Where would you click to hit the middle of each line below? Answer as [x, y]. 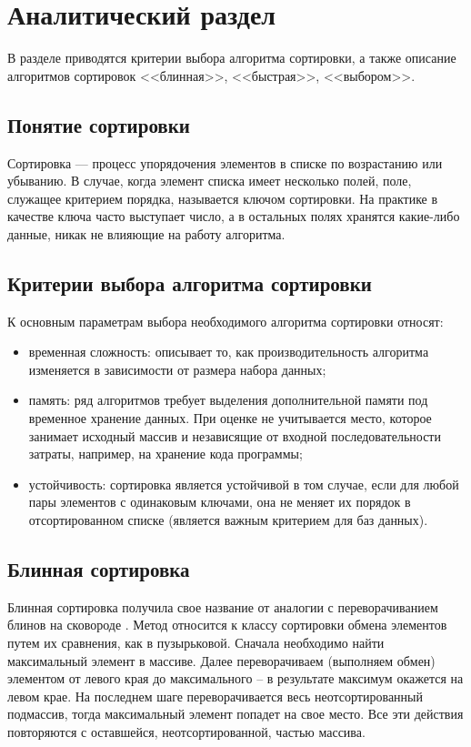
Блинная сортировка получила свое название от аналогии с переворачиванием [223, 606]
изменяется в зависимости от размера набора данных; [177, 369]
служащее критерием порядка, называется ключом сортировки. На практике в [223, 198]
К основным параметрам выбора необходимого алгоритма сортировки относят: [225, 321]
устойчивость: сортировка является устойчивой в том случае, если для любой [244, 484]
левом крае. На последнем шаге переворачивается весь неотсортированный [215, 696]
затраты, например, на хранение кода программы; [165, 454]
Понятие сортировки [99, 124]
